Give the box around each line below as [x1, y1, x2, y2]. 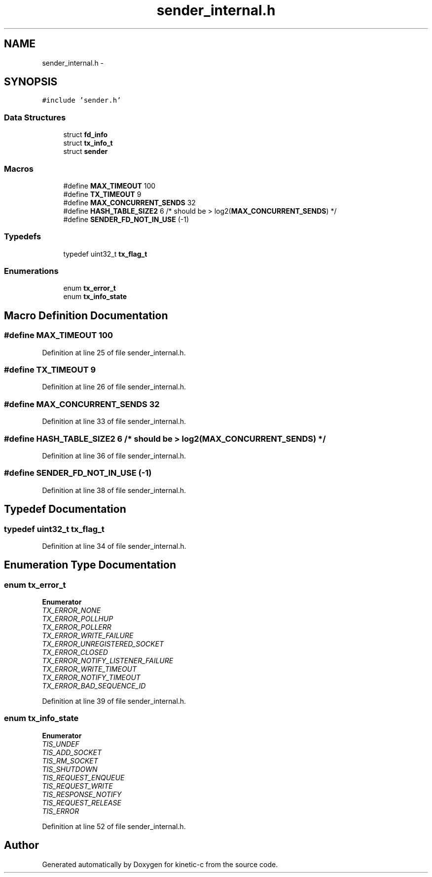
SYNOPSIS [4, 76, 58, 88]
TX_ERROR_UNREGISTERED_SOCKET [42, 640, 164, 648]
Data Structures [4, 112, 66, 122]
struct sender [63, 147, 108, 156]
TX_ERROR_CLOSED [42, 648, 108, 657]
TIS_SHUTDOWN [42, 764, 98, 773]
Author [4, 839, 39, 852]
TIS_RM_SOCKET [42, 756, 98, 765]
